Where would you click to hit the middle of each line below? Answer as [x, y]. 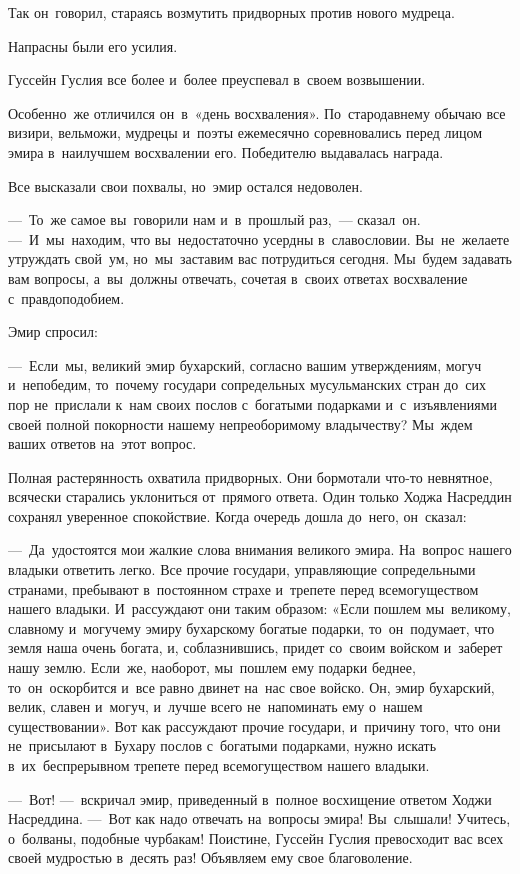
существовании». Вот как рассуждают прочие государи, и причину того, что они [254, 725]
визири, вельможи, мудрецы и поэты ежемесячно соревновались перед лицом [245, 132]
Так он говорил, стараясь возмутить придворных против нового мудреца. [231, 12]
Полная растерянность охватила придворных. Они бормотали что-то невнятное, [250, 476]
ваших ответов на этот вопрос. [102, 443]
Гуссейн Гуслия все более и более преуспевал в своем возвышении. [217, 79]
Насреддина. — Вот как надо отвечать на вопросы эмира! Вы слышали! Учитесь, [259, 818]
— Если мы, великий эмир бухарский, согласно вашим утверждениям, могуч [245, 364]
